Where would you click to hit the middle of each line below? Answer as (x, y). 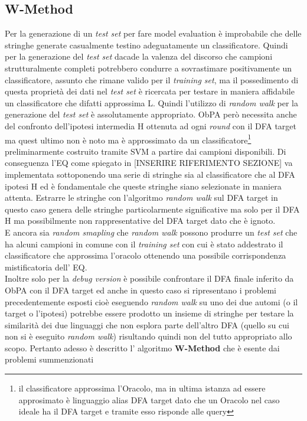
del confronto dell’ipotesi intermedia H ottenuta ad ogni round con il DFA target (151, 125)
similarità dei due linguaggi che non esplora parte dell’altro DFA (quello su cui (147, 324)
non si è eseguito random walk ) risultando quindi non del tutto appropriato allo (148, 336)
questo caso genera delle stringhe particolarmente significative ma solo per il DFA (152, 209)
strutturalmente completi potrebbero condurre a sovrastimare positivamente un (148, 68)
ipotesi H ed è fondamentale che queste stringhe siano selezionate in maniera (143, 186)
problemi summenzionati (49, 359)
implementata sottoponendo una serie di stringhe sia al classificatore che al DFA (150, 174)
